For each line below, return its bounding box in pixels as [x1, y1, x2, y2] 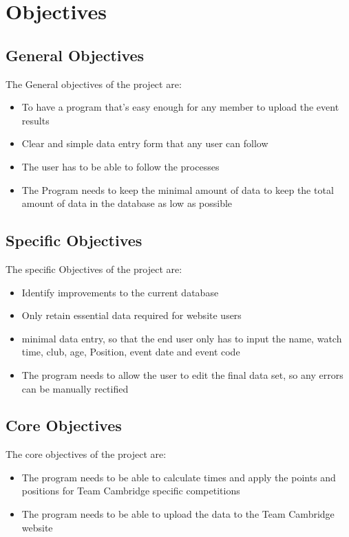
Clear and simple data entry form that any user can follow [21, 136, 268, 151]
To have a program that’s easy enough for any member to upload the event [21, 100, 339, 114]
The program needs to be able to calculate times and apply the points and [21, 470, 336, 484]
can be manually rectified [21, 381, 129, 395]
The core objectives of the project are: [6, 447, 167, 461]
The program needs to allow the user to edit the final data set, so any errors [21, 367, 343, 382]
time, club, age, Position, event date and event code [21, 344, 240, 359]
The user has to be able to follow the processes [21, 159, 220, 173]
